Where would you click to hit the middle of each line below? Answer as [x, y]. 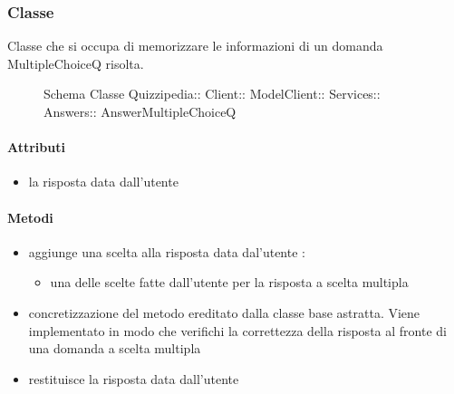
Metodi [30, 217]
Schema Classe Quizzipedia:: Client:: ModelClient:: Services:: [212, 94]
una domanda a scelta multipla [115, 348]
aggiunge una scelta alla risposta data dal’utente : [167, 251]
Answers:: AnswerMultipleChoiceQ [140, 111]
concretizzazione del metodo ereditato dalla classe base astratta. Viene [224, 312]
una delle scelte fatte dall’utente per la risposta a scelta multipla [229, 282]
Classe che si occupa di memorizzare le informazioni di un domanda [195, 46]
